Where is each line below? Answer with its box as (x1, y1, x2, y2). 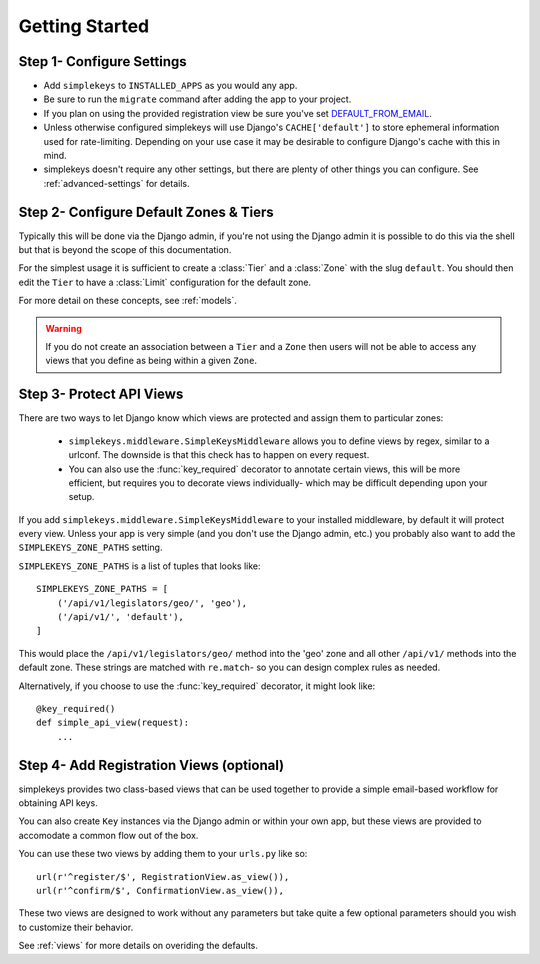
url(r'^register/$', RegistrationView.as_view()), (36, 871, 290, 882)
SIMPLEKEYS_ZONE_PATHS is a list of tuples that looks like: (18, 560, 261, 572)
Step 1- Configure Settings (18, 53, 187, 70)
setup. (68, 491, 95, 503)
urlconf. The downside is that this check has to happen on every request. (68, 449, 370, 461)
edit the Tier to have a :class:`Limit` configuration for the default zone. (18, 276, 312, 288)
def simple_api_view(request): (36, 717, 190, 729)
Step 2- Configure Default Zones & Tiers (18, 203, 274, 220)
